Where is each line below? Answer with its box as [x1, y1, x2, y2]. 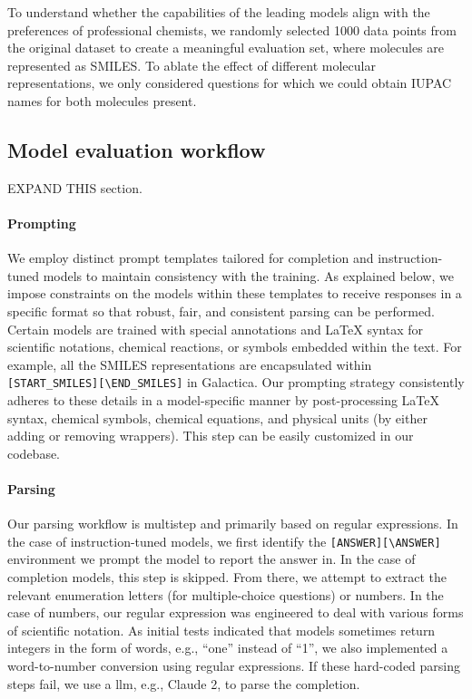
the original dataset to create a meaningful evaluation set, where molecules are [7, 38, 445, 57]
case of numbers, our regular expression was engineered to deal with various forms [7, 603, 464, 622]
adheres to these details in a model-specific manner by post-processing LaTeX [7, 390, 440, 409]
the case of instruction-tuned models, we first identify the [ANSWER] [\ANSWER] [7, 531, 441, 550]
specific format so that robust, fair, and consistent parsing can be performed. [7, 301, 435, 320]
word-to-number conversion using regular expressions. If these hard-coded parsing [7, 655, 461, 675]
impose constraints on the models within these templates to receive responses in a [7, 284, 462, 303]
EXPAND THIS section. [7, 178, 143, 197]
